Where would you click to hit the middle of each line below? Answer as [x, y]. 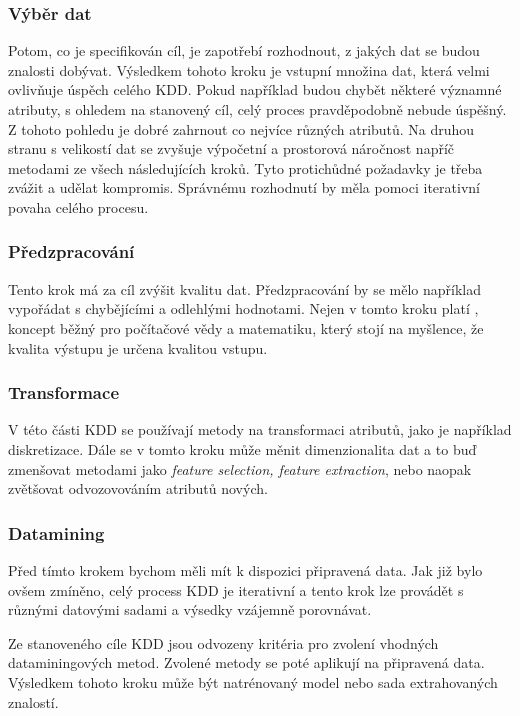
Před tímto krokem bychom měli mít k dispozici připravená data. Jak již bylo [245, 569]
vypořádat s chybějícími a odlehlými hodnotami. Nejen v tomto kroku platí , [243, 308]
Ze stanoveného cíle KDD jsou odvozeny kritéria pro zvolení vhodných [223, 642]
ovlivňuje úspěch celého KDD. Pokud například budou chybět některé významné [255, 89]
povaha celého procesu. [78, 206]
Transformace [63, 392]
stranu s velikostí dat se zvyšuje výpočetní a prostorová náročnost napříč [231, 148]
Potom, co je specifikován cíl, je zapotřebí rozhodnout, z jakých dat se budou [244, 50]
